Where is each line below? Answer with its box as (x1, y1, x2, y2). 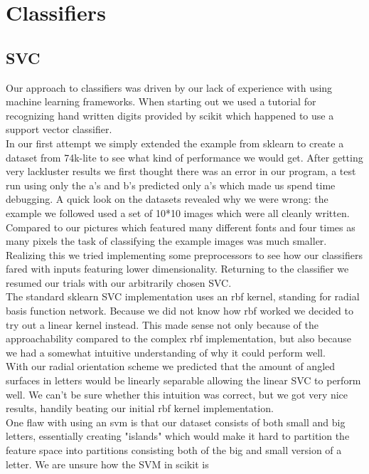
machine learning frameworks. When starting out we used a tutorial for (6, 94, 316, 109)
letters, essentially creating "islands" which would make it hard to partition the (6, 428, 350, 443)
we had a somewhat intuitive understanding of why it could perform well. (6, 344, 326, 359)
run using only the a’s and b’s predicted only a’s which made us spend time (6, 177, 336, 192)
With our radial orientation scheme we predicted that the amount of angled (6, 359, 336, 374)
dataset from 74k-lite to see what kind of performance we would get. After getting (6, 149, 363, 164)
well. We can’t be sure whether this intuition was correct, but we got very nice (6, 386, 348, 401)
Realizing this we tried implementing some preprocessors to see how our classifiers (6, 247, 363, 262)
